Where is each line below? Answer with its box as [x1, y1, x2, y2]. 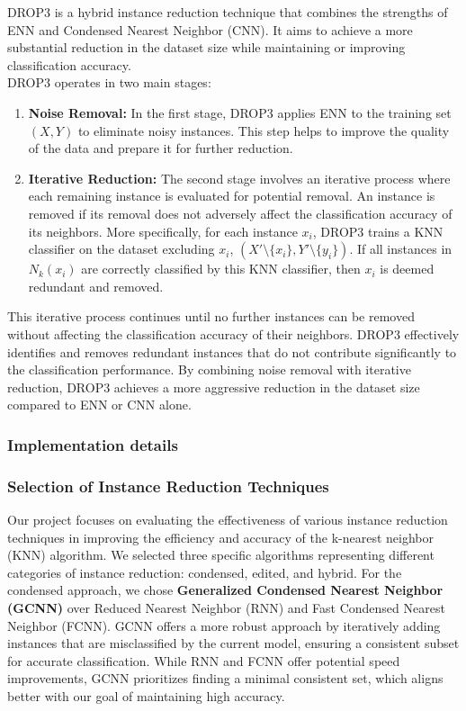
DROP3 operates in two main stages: [7, 73, 211, 92]
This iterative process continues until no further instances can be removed [7, 307, 415, 326]
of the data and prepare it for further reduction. [28, 139, 293, 157]
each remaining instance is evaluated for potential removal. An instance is [28, 186, 435, 205]
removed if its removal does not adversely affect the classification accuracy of [28, 203, 453, 222]
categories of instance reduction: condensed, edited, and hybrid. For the [7, 562, 402, 581]
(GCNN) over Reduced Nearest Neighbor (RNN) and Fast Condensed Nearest [7, 598, 445, 616]
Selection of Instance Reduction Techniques [7, 474, 329, 497]
